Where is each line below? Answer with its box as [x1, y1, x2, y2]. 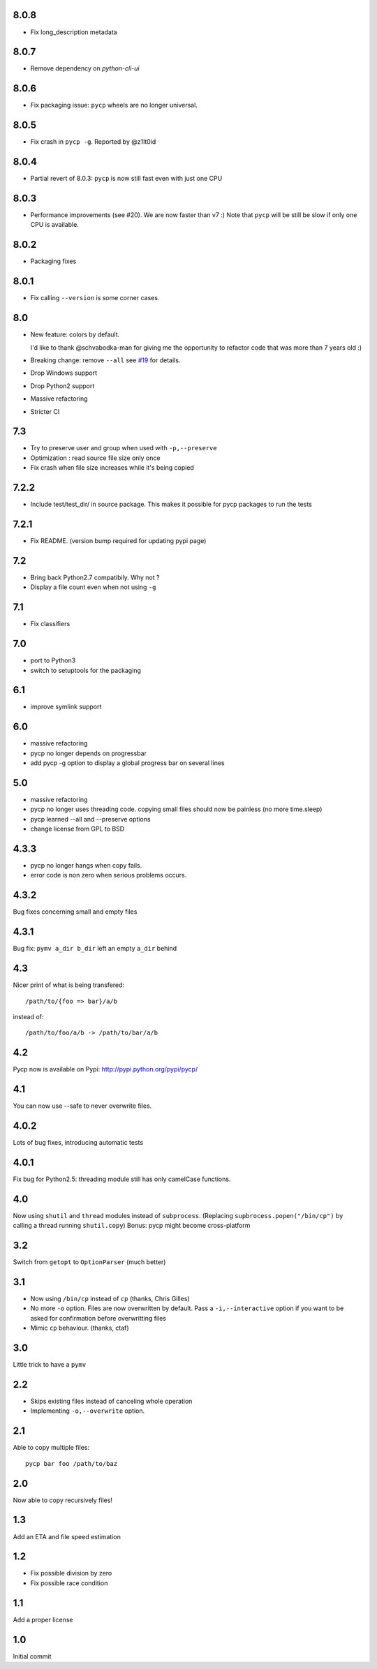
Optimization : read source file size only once [30, 454, 161, 462]
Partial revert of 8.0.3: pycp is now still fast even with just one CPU [30, 175, 223, 183]
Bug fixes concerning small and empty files [13, 907, 138, 916]
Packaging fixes [30, 257, 77, 265]
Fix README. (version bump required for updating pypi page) [30, 537, 207, 544]
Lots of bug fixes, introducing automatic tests [13, 1138, 143, 1147]
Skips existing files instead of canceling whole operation [30, 1397, 193, 1406]
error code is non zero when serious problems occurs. [30, 871, 187, 880]
